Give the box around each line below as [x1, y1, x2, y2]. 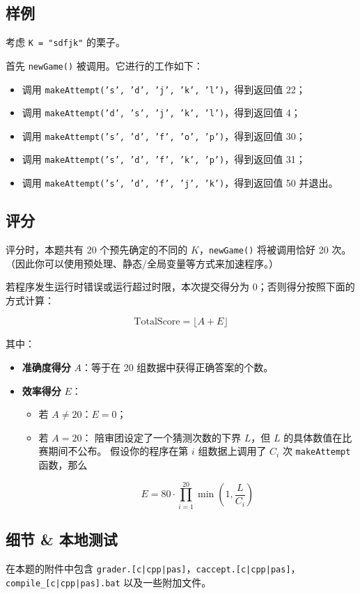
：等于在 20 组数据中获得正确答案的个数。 [81, 360, 274, 375]
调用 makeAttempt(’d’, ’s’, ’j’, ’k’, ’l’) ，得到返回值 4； [22, 105, 301, 120]
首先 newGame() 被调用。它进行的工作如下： [6, 58, 203, 72]
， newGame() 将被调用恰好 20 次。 [198, 242, 352, 256]
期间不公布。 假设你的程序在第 [48, 444, 189, 458]
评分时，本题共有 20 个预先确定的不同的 [6, 242, 188, 256]
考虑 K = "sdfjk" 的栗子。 [6, 35, 126, 49]
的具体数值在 [283, 430, 343, 444]
